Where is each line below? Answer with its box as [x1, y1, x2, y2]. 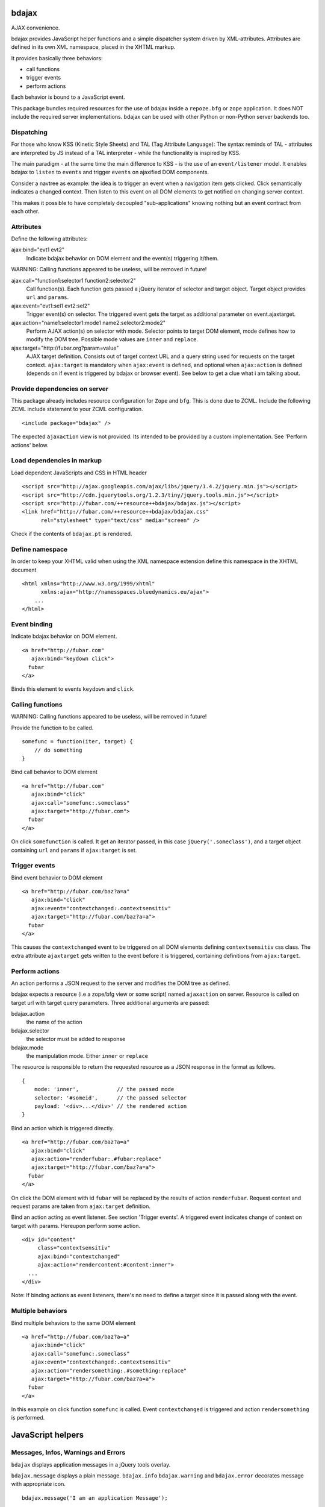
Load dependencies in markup [11, 456, 102, 465]
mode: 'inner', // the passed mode [34, 1086, 175, 1093]
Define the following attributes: [11, 235, 88, 242]
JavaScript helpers [11, 1430, 84, 1440]
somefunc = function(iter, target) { [22, 738, 134, 745]
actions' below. [11, 441, 49, 448]
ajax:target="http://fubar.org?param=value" [11, 344, 119, 351]
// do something [34, 746, 82, 753]
